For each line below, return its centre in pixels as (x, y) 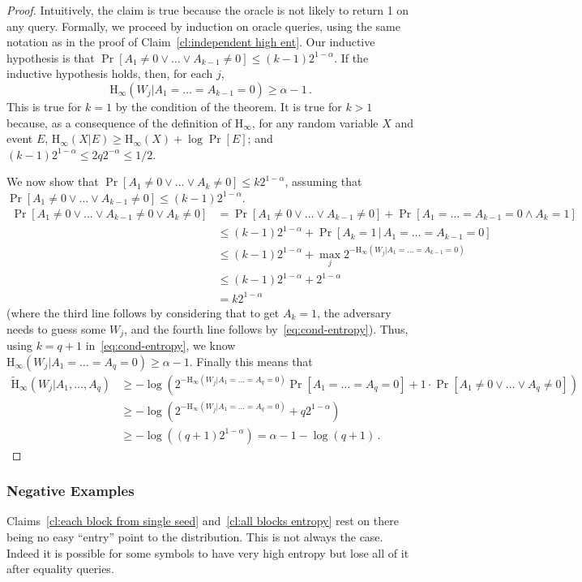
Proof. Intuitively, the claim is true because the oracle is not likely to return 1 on (208, 10)
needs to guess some (56, 328)
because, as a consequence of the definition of (119, 122)
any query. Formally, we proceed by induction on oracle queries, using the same (203, 26)
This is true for (44, 106)
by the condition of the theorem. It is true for (229, 106)
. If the (351, 57)
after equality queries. (60, 569)
